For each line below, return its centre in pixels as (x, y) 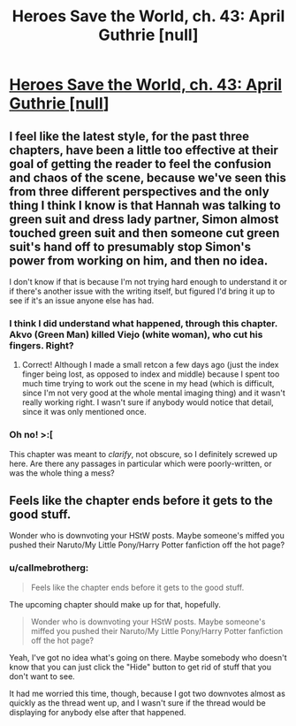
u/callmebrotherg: (49, 568)
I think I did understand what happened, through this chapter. (144, 323)
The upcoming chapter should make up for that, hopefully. (115, 604)
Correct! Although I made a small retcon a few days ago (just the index (150, 365)
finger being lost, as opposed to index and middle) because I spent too (151, 374)
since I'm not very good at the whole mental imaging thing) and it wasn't (153, 393)
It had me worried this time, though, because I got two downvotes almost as (147, 693)
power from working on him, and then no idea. (139, 260)
